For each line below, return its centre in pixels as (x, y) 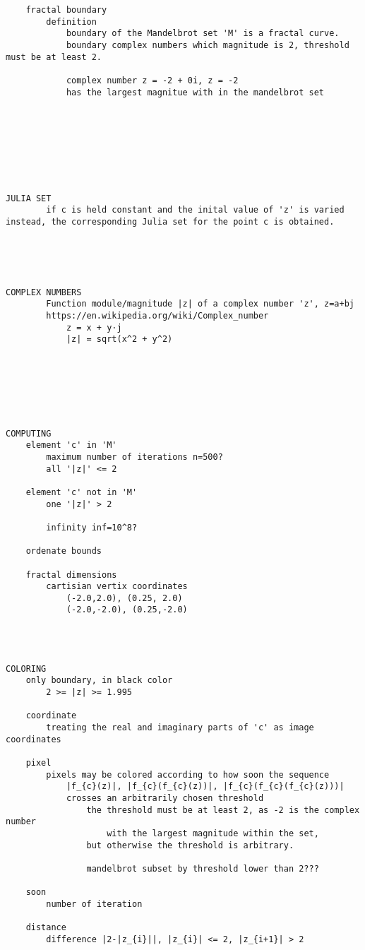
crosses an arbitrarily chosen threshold (165, 798)
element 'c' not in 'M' (82, 492)
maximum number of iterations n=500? (134, 457)
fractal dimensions (71, 575)
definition (71, 22)
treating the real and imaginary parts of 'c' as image (180, 728)
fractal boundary (66, 10)
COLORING (26, 669)
